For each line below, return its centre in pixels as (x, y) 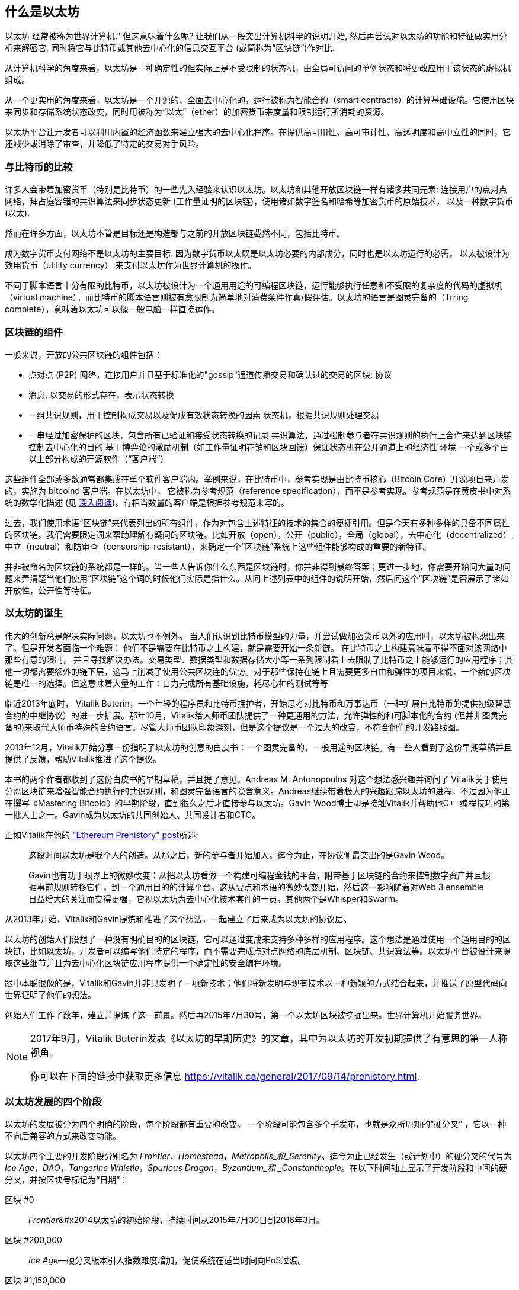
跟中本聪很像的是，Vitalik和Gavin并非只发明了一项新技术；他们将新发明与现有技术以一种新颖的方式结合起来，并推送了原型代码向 (256, 983)
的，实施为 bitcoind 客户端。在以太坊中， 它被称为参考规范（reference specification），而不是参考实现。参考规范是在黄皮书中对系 (258, 490)
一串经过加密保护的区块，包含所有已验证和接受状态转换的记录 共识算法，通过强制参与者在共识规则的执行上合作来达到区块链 (270, 435)
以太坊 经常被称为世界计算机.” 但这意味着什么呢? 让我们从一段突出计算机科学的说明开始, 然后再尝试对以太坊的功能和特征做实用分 (256, 36)
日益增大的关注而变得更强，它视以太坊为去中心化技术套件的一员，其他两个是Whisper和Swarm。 (216, 898)
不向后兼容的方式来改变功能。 (63, 1136)
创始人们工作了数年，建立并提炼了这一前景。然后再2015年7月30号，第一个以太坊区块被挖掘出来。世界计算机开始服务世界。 (246, 1015)
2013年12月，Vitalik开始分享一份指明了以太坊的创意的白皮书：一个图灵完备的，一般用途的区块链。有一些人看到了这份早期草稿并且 (258, 747)
